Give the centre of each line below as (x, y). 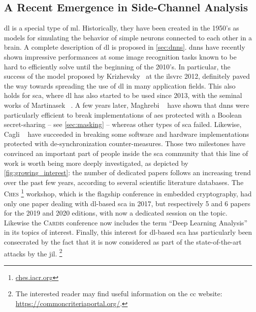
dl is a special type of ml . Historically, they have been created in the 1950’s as (122, 28)
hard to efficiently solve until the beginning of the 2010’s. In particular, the (117, 66)
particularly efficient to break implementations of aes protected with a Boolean (123, 114)
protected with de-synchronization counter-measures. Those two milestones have (125, 143)
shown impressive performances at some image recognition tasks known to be (120, 56)
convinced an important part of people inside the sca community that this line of (126, 153)
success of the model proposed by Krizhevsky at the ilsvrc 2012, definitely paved (127, 76)
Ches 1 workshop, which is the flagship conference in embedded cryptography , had (128, 193)
